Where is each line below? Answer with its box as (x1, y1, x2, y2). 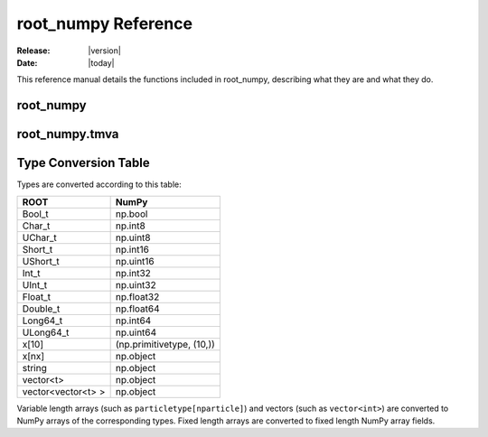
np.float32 (115, 290, 160, 302)
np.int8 (115, 219, 146, 232)
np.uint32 (115, 278, 157, 291)
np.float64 (115, 302, 160, 315)
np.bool (115, 208, 148, 220)
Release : (16, 45, 51, 56)
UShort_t (22, 255, 60, 267)
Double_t (22, 302, 61, 315)
